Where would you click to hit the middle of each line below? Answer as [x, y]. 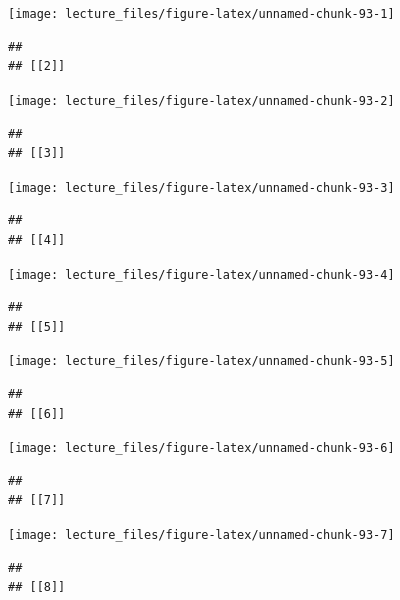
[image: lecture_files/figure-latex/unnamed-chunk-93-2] [201, 100]
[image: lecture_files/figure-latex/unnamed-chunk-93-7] [201, 535]
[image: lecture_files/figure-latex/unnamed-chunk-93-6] [201, 448]
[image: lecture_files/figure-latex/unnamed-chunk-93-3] [201, 187]
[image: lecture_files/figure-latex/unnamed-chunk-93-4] [201, 274]
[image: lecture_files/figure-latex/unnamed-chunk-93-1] [201, 14]
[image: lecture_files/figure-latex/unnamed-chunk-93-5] [201, 361]
